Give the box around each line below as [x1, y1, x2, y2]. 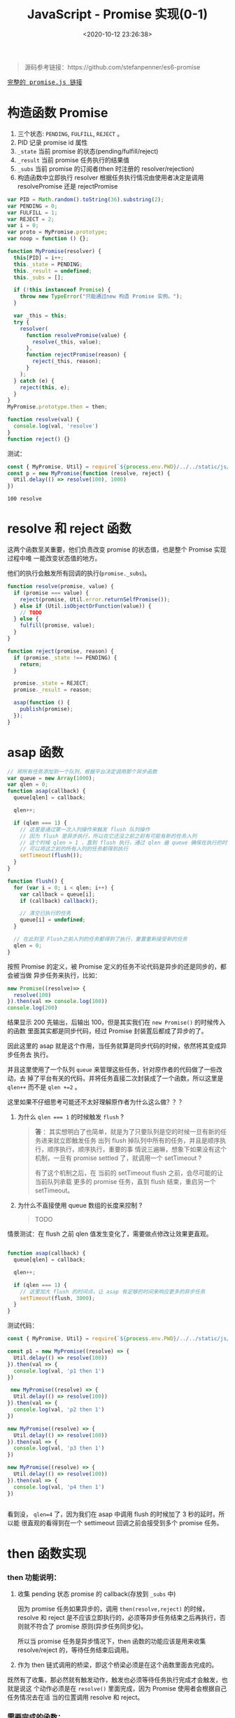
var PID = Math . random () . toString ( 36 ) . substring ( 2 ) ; [7, 196, 164, 203]
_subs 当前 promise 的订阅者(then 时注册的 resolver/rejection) [17, 164, 194, 172]
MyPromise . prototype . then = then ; [7, 404, 108, 411]
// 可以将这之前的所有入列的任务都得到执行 [20, 845, 129, 852]
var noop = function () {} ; [7, 236, 90, 243]
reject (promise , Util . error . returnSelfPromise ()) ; [20, 596, 171, 603]
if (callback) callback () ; [20, 897, 99, 904]
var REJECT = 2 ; [7, 215, 55, 223]
